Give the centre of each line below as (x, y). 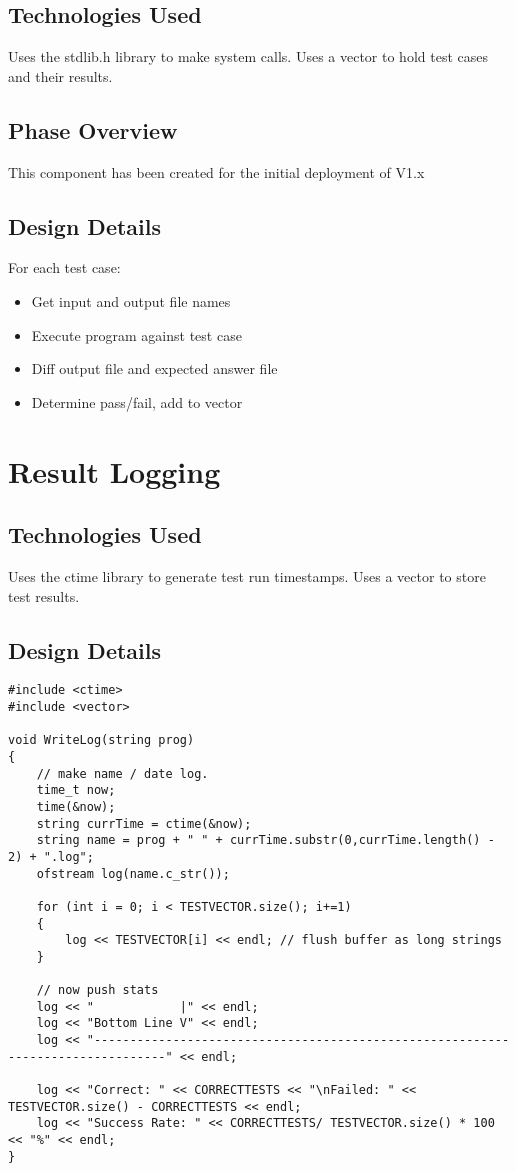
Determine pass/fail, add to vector (137, 401)
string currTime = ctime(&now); (144, 823)
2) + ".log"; (51, 856)
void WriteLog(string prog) (101, 740)
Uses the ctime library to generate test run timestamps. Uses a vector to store (247, 575)
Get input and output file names (131, 300)
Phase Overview (93, 129)
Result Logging (114, 470)
